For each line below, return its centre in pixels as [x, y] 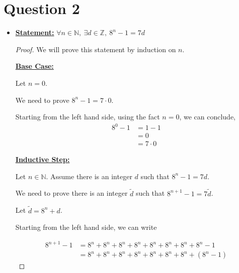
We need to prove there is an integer [71, 193]
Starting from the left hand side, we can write [86, 227]
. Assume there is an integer [89, 176]
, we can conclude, [207, 117]
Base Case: [34, 66]
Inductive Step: [43, 159]
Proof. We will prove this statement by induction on [96, 49]
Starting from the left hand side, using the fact [88, 117]
